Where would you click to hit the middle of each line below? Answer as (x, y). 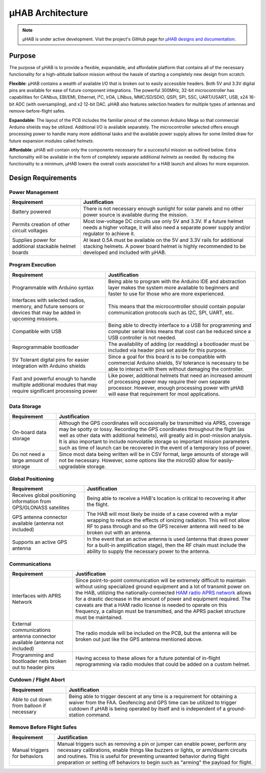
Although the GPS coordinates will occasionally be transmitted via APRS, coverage (155, 423)
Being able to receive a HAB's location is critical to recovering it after (166, 499)
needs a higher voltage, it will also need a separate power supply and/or (167, 228)
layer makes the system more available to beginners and (173, 287)
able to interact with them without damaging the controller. (176, 369)
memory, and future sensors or (48, 306)
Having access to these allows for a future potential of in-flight (148, 658)
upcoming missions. (35, 318)
